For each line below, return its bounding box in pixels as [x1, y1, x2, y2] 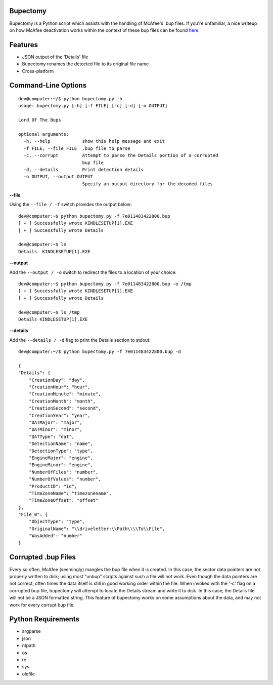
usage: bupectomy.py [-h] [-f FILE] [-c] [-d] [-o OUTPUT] [18, 103, 168, 109]
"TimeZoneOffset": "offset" [28, 498, 99, 503]
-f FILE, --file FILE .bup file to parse [23, 145, 131, 151]
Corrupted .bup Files [9, 553, 76, 561]
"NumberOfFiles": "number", [28, 469, 99, 475]
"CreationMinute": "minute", [28, 391, 101, 397]
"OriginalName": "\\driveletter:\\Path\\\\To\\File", [28, 526, 165, 532]
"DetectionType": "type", [28, 448, 94, 454]
